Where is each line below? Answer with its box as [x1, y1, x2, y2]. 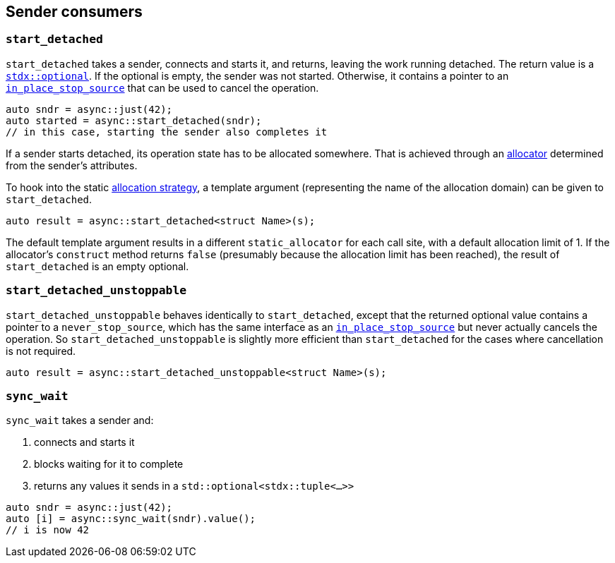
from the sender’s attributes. [6, 159, 138, 171]
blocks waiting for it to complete [34, 458, 184, 471]
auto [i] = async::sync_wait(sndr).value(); [6, 513, 256, 525]
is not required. [6, 344, 76, 357]
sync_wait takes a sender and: [6, 414, 154, 427]
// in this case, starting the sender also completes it [6, 126, 328, 138]
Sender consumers [6, 3, 143, 20]
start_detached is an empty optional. [6, 260, 189, 272]
